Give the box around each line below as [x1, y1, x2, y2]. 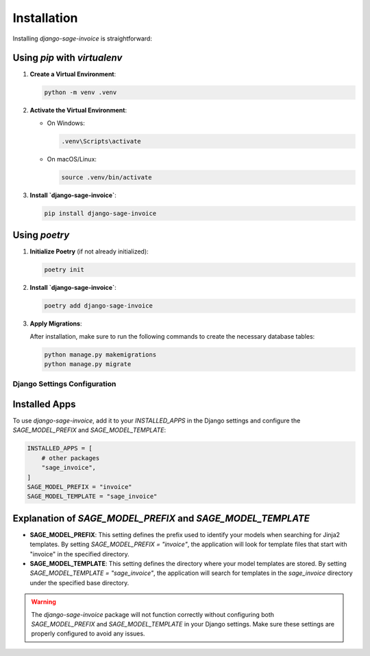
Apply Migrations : [29, 319, 82, 328]
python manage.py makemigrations [44, 350, 157, 359]
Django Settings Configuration [12, 379, 116, 389]
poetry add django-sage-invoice [44, 302, 153, 310]
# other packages [41, 454, 100, 462]
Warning [31, 598, 56, 606]
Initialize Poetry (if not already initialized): [29, 247, 149, 256]
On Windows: [47, 119, 85, 127]
